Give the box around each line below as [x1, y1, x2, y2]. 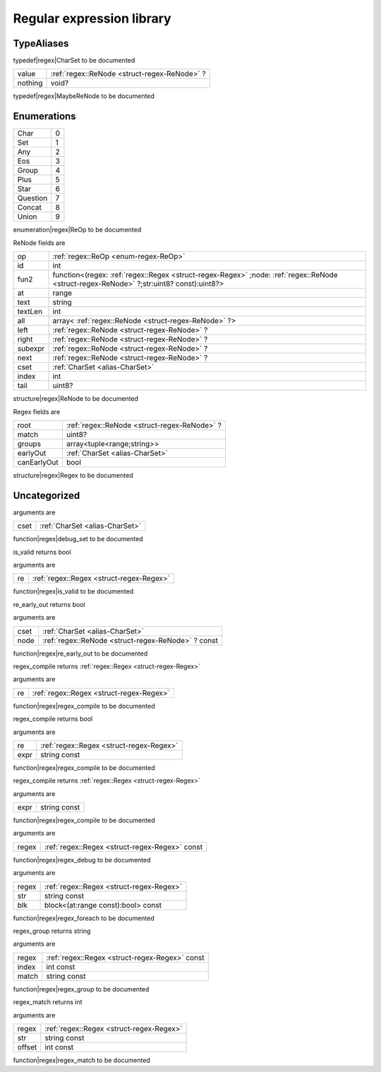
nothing [17, 78, 43, 88]
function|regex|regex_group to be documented [13, 984, 150, 993]
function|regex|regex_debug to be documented [13, 855, 151, 864]
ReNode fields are [13, 239, 66, 247]
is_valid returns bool [13, 548, 71, 556]
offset [17, 1042, 37, 1052]
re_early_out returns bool [13, 600, 85, 608]
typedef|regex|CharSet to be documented [13, 56, 135, 65]
